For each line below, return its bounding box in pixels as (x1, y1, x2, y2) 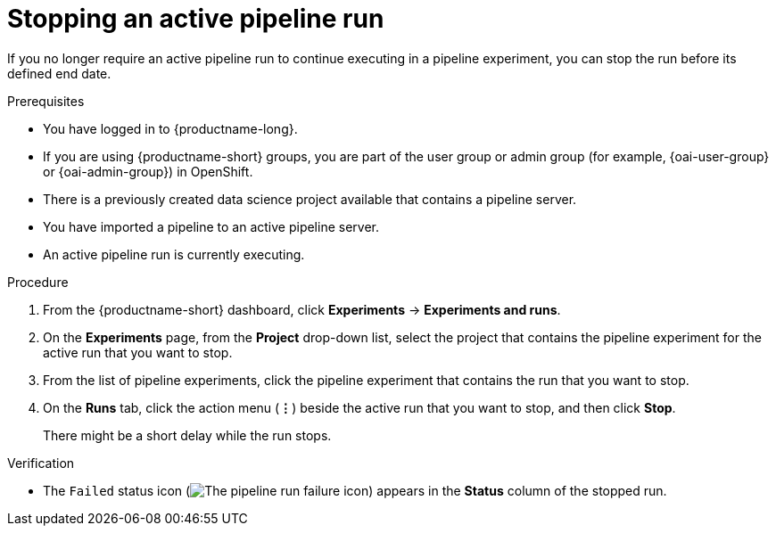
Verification (7, 455, 75, 471)
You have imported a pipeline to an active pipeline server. (43, 218, 379, 234)
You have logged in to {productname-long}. (43, 120, 298, 136)
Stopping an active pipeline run (7, 4, 384, 34)
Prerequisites (7, 93, 85, 109)
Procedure (7, 274, 69, 290)
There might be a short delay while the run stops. (43, 427, 332, 443)
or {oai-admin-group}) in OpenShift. (43, 163, 253, 179)
